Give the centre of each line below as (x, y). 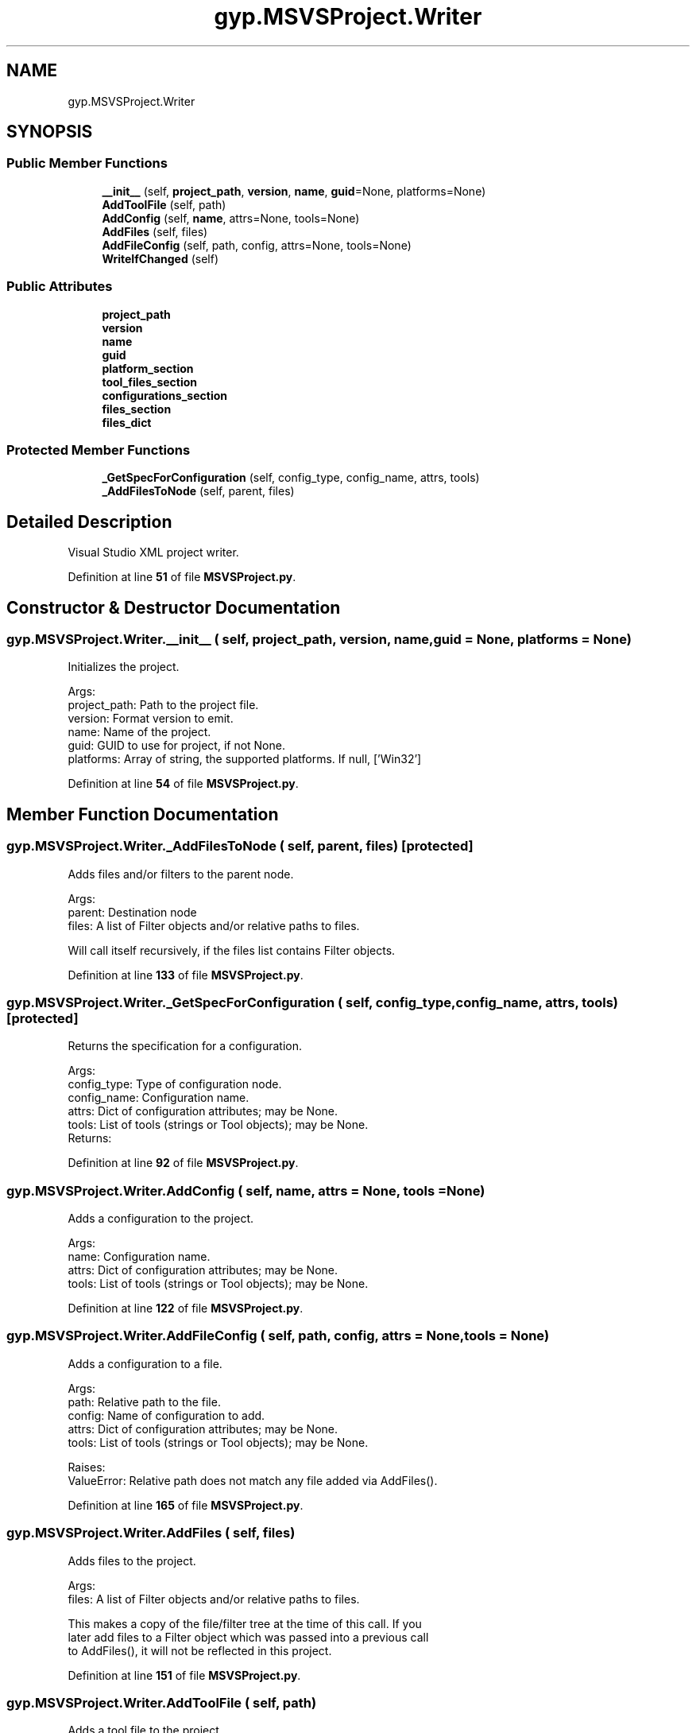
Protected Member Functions (99, 450)
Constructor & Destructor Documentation (174, 607)
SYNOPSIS (50, 132)
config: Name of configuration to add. (166, 1415)
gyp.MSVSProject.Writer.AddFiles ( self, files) (151, 1533)
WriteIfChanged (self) (160, 258)
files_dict (127, 422)
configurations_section (164, 395)
